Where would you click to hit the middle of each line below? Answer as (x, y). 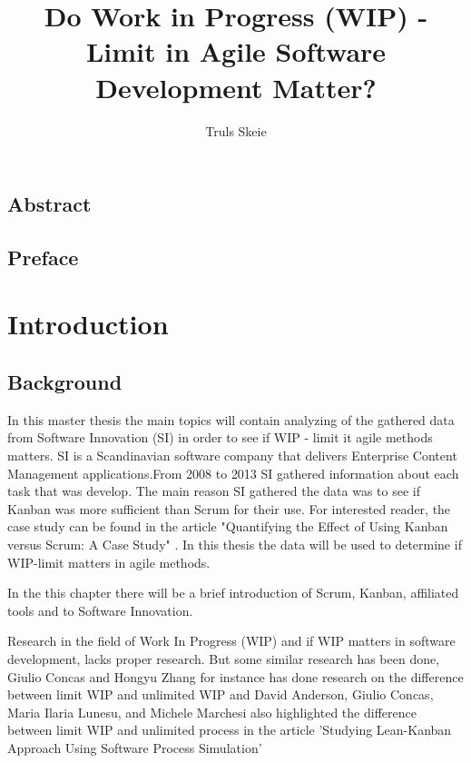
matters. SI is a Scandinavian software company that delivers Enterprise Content (232, 456)
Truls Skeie (236, 130)
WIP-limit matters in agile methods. (109, 562)
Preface (43, 257)
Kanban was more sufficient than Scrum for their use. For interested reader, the (229, 508)
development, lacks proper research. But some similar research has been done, (224, 658)
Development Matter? (236, 87)
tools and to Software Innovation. (100, 610)
